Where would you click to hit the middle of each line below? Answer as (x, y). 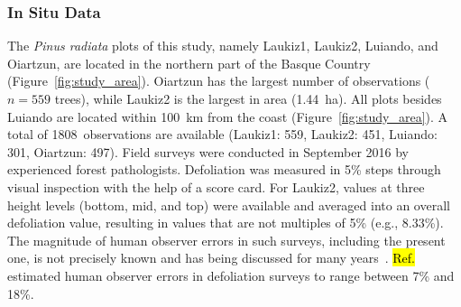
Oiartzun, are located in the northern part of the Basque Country (189, 63)
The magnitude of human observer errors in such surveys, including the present (226, 240)
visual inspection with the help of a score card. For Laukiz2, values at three (216, 186)
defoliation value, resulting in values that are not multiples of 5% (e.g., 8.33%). (226, 223)
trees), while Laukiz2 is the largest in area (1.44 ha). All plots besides (248, 98)
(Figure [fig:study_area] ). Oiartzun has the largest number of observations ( (219, 81)
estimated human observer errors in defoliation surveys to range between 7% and (231, 275)
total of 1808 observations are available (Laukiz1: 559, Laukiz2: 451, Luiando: (222, 134)
